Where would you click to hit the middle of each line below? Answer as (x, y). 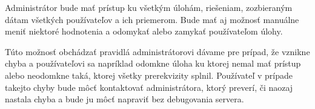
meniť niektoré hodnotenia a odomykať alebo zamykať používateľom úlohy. (144, 31)
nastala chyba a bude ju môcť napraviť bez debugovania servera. (124, 99)
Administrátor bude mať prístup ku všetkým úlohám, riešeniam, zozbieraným (149, 7)
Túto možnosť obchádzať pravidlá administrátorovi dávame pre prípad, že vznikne (157, 51)
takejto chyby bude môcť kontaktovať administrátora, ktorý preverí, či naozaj (149, 87)
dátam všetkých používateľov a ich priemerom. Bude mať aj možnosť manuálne (152, 19)
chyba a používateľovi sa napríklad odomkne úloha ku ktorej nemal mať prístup (153, 63)
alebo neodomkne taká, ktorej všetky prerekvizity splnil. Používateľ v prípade (149, 75)
